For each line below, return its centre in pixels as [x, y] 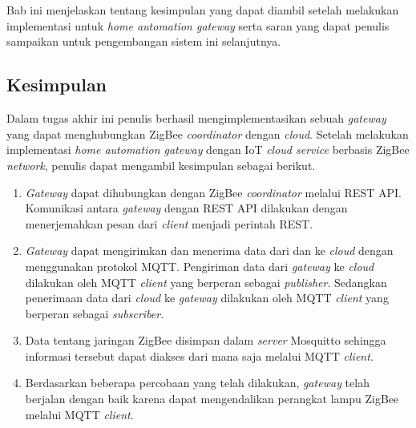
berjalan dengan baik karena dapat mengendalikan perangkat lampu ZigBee [212, 399]
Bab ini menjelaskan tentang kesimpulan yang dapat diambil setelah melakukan [203, 10]
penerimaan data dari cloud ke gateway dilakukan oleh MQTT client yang [207, 298]
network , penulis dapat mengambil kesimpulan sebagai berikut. [161, 165]
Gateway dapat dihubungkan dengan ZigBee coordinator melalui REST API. [213, 192]
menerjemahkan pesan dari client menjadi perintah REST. [169, 223]
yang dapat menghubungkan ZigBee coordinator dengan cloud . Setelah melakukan [208, 133]
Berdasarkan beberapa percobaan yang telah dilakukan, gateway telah [197, 383]
